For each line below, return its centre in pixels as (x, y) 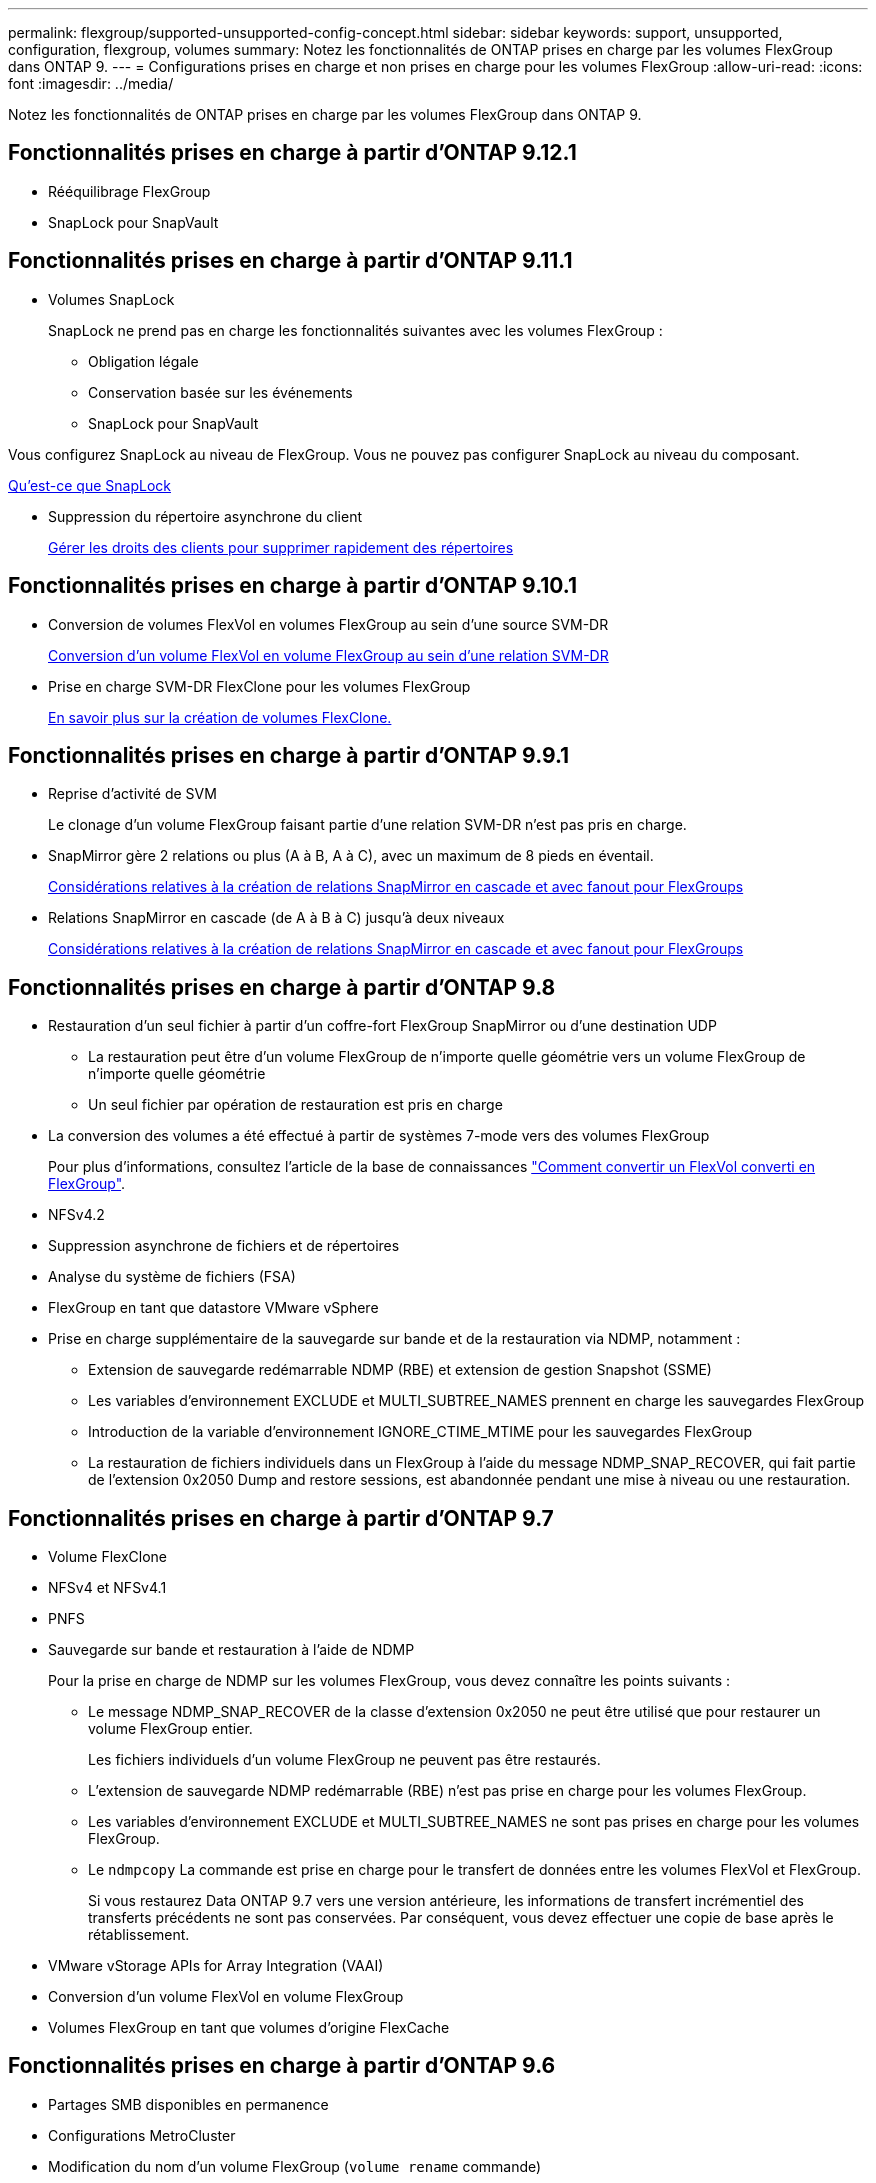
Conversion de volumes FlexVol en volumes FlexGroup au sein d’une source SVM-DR (328, 624)
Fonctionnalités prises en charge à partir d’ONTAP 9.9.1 (289, 755)
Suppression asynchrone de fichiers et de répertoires (224, 1246)
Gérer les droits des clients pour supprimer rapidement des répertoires (281, 547)
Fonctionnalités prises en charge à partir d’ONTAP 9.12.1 (292, 153)
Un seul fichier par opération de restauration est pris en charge (295, 1105)
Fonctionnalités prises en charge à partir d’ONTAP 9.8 (282, 987)
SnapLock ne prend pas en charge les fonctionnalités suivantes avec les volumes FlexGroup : (355, 330)
